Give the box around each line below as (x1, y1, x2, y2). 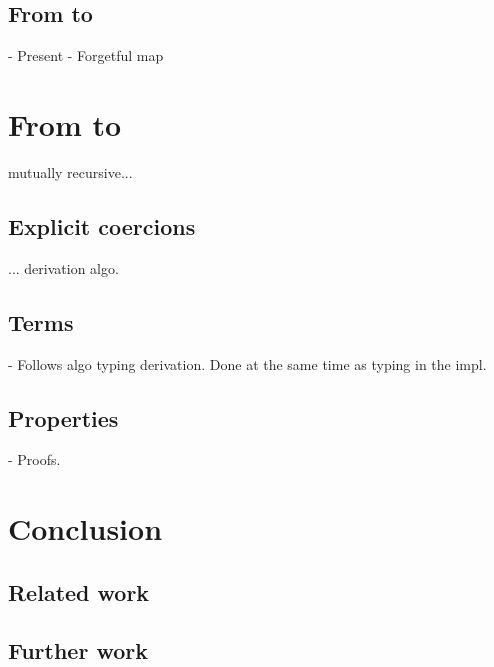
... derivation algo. (8, 257, 119, 278)
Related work (8, 576, 150, 607)
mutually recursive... (8, 161, 133, 182)
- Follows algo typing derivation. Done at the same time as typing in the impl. (8, 353, 487, 374)
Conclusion (8, 508, 163, 549)
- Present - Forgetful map (8, 45, 164, 66)
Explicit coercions (8, 210, 196, 241)
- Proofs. (8, 449, 61, 470)
